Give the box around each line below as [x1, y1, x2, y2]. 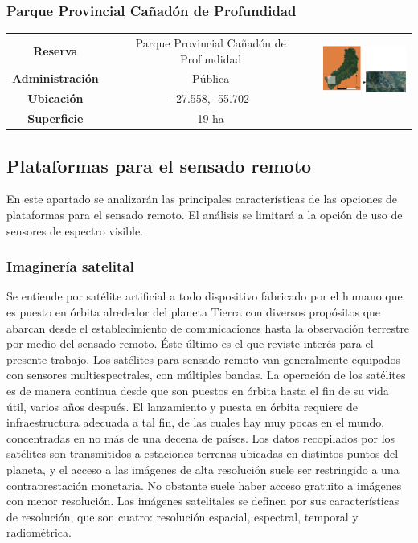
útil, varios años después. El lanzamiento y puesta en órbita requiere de [6, 398, 359, 414]
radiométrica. [6, 524, 72, 541]
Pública [192, 70, 230, 87]
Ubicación [27, 90, 84, 107]
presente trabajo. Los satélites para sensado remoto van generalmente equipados [6, 350, 401, 367]
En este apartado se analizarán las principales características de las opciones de [6, 190, 397, 207]
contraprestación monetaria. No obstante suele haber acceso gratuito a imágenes [6, 476, 402, 493]
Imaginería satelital [6, 256, 134, 276]
